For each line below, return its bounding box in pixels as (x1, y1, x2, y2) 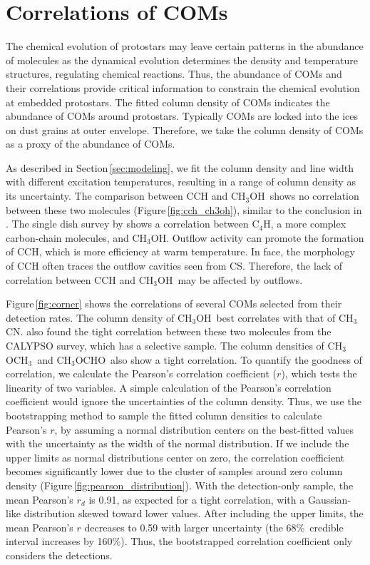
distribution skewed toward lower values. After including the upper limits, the (24, 506, 364, 521)
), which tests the (281, 366, 357, 381)
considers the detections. (6, 547, 113, 562)
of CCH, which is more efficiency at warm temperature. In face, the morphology (6, 244, 355, 259)
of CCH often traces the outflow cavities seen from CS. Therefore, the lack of (6, 258, 343, 273)
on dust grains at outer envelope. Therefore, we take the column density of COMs (6, 122, 364, 137)
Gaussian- (307, 492, 351, 507)
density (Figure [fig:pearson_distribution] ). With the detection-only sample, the (6, 477, 354, 492)
